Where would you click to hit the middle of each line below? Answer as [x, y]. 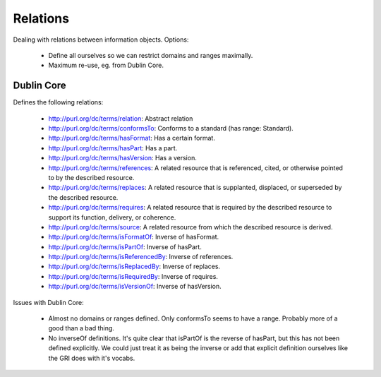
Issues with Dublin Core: [48, 302]
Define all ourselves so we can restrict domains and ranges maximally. [151, 55]
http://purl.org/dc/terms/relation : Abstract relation [121, 118]
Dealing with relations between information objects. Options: [101, 40]
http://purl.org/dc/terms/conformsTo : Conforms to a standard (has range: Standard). [171, 128]
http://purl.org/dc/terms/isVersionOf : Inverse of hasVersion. [135, 287]
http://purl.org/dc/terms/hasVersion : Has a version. [122, 158]
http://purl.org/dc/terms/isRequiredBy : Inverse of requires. [133, 276]
